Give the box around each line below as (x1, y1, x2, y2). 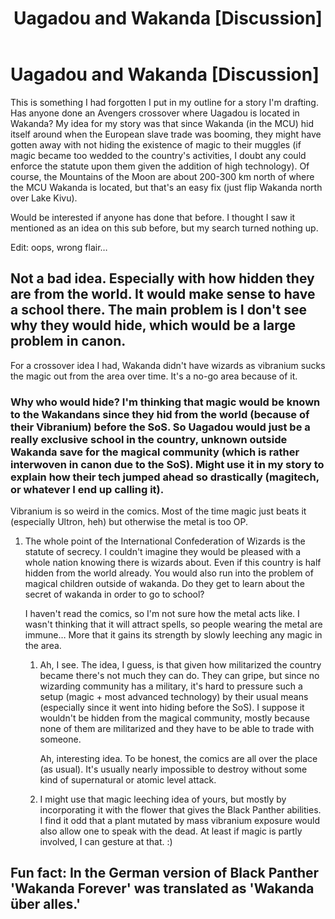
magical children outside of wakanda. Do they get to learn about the (24, 578, 305, 590)
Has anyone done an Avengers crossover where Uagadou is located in (10, 107, 300, 119)
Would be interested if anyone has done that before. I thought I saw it (10, 211, 296, 223)
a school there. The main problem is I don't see (10, 302, 307, 319)
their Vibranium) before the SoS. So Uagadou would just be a (10, 420, 311, 434)
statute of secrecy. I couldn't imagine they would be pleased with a (24, 546, 302, 558)
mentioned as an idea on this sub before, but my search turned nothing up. (10, 222, 319, 234)
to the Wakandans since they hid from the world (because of (10, 407, 310, 421)
